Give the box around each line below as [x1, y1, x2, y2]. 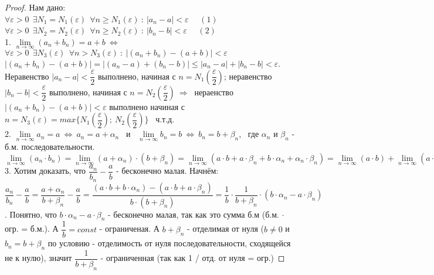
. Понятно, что [5, 208, 57, 220]
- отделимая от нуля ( [187, 222, 264, 235]
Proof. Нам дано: [5, 1, 66, 13]
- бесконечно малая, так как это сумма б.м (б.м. [107, 208, 279, 220]
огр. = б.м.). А [5, 222, 59, 235]
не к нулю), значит [5, 252, 72, 264]
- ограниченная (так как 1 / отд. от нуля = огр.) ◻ [100, 252, 285, 264]
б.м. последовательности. [5, 140, 95, 153]
